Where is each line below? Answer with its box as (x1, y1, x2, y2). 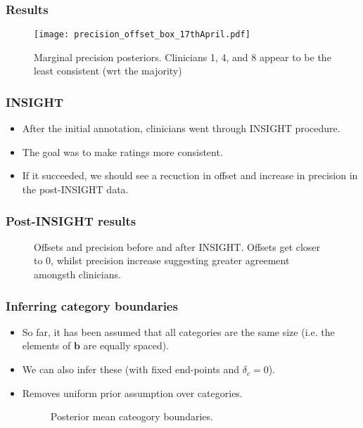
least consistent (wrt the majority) (34, 63, 182, 78)
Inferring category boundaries (6, 297, 178, 314)
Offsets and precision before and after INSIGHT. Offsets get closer (34, 239, 321, 254)
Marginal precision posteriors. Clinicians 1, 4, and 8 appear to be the (34, 49, 331, 64)
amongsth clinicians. (34, 267, 121, 282)
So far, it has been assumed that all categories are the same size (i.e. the (22, 324, 335, 339)
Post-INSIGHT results (6, 212, 136, 229)
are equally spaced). (83, 338, 170, 353)
